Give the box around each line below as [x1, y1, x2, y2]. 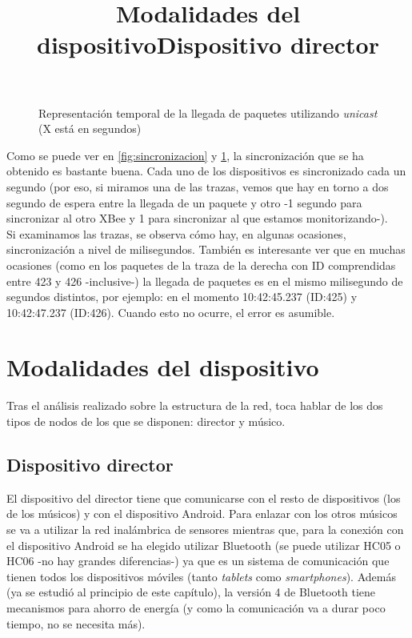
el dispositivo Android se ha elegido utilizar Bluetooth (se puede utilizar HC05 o [6, 536, 401, 553]
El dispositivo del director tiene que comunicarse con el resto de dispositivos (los [6, 489, 401, 506]
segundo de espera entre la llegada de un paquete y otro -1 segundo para [6, 194, 362, 211]
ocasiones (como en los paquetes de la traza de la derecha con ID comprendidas [6, 256, 396, 273]
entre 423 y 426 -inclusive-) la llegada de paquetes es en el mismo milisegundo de [6, 272, 403, 289]
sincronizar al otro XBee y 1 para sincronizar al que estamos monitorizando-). [6, 210, 388, 227]
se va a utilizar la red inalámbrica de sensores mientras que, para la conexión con [6, 520, 404, 537]
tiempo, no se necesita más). [6, 615, 146, 632]
